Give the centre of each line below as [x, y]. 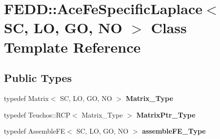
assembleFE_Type [174, 131]
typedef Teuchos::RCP [37, 114]
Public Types [38, 78]
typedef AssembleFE [35, 131]
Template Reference [72, 47]
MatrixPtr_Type [166, 114]
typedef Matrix [26, 98]
